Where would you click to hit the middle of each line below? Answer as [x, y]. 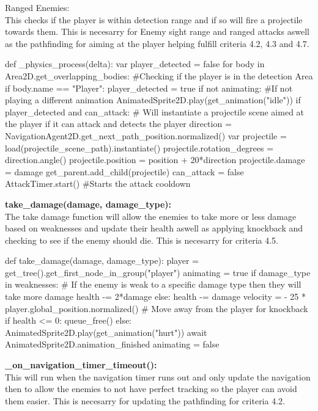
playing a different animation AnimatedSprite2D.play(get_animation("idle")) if [153, 100]
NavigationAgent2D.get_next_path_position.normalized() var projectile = [146, 135]
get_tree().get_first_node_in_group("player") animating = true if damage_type [158, 272]
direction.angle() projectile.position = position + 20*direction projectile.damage [155, 160]
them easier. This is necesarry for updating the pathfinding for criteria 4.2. [145, 400]
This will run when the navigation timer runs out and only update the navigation [158, 376]
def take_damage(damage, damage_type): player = [102, 260]
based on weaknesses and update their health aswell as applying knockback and [154, 228]
